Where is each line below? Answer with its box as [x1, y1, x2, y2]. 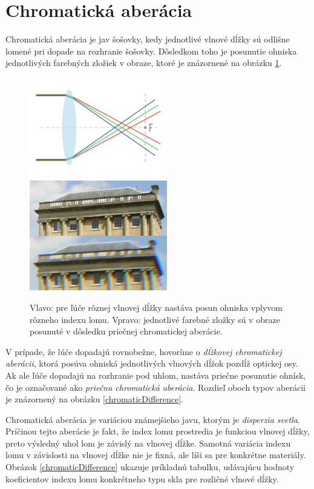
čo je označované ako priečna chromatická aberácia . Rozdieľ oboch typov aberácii [5, 381, 306, 393]
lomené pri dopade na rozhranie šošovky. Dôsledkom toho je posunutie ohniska [5, 44, 297, 57]
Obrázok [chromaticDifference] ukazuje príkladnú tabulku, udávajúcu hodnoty [5, 461, 295, 473]
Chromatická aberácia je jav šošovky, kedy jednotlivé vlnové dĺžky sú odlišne [5, 33, 290, 45]
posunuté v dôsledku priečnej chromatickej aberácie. [30, 325, 223, 338]
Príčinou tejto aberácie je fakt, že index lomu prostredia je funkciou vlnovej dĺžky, [5, 425, 310, 437]
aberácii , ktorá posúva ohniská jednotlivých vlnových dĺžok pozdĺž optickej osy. [5, 357, 298, 370]
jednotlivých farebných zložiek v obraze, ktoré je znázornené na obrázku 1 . [5, 56, 282, 69]
